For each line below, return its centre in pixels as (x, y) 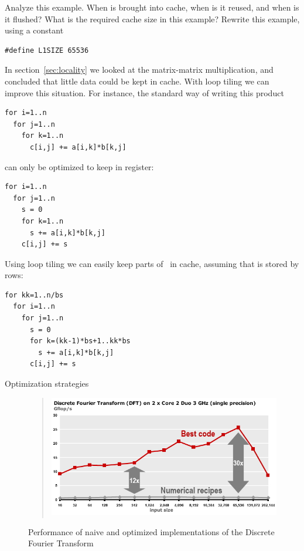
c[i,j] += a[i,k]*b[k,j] (78, 147)
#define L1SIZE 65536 (47, 50)
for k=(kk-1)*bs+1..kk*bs (80, 341)
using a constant (34, 30)
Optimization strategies (47, 383)
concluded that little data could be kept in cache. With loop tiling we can (137, 81)
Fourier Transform (61, 543)
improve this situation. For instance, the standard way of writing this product (144, 92)
